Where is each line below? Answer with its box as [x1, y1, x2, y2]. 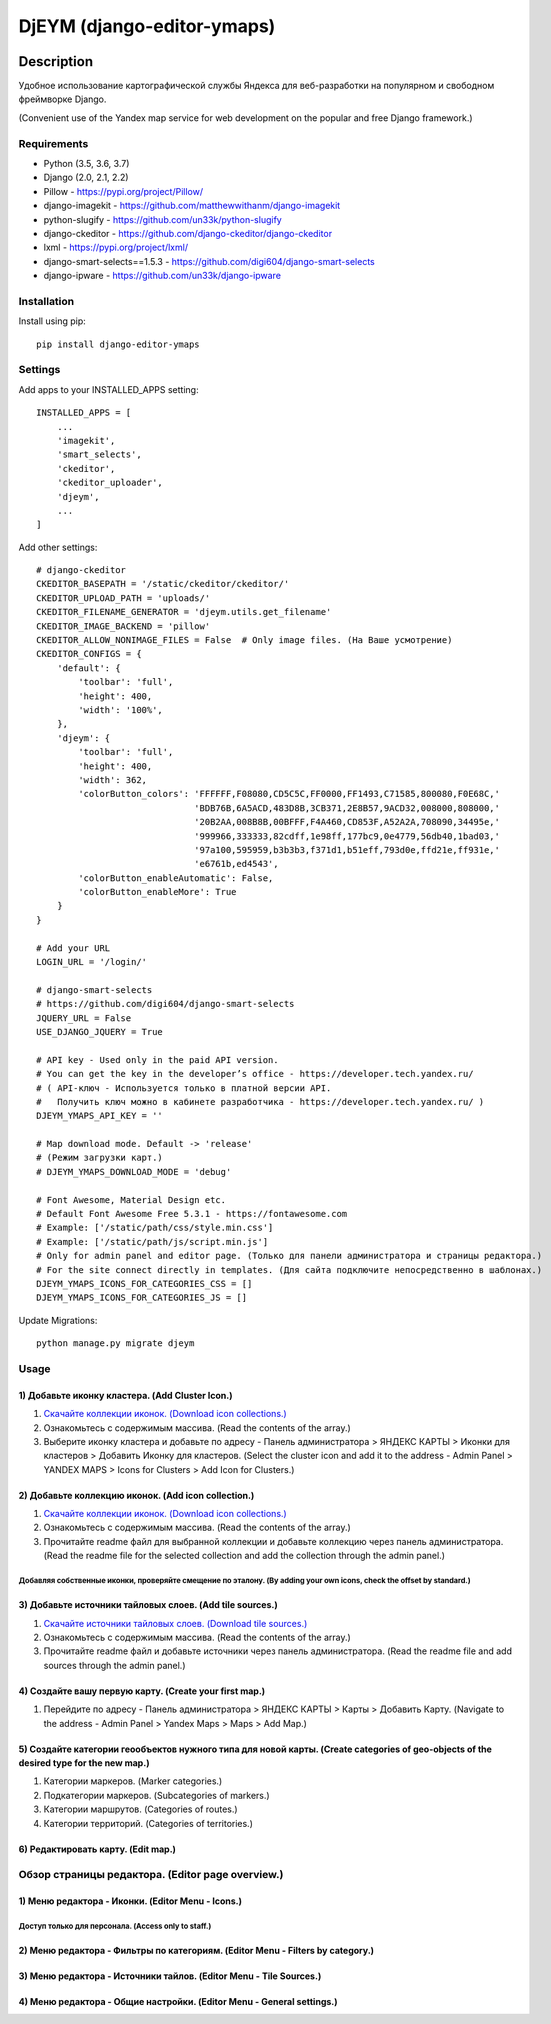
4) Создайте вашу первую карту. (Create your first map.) [18, 1685, 266, 1697]
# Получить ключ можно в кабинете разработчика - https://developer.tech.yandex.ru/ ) [36, 1096, 485, 1107]
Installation [18, 294, 75, 308]
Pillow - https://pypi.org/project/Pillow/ [43, 185, 204, 197]
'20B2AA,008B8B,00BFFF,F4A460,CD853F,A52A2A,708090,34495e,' [193, 816, 500, 828]
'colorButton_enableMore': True [78, 886, 237, 898]
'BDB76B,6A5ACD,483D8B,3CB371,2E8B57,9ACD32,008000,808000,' [193, 802, 500, 814]
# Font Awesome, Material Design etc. [36, 1194, 227, 1205]
